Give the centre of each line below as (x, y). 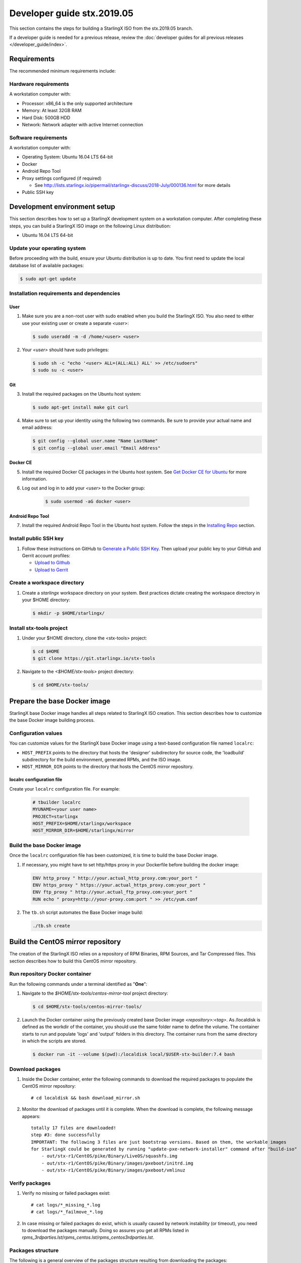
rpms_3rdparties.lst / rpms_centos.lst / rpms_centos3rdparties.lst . (88, 1237)
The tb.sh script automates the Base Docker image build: (83, 912)
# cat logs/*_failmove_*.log (67, 1212)
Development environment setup (62, 207)
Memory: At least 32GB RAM (52, 111)
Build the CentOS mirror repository (65, 942)
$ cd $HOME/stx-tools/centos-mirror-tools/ (87, 1007)
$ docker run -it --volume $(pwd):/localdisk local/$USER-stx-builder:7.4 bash (134, 1054)
